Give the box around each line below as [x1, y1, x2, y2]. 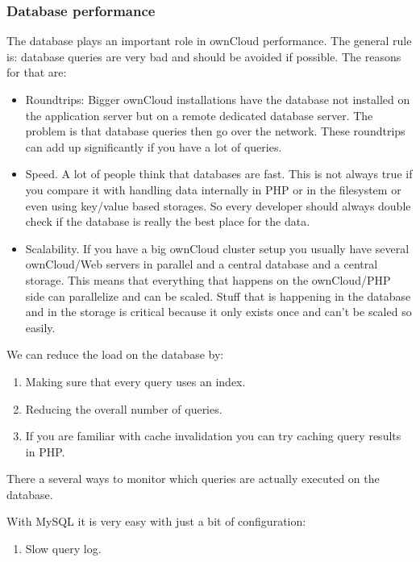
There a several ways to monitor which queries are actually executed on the [6, 470, 380, 487]
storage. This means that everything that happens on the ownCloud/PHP [25, 271, 391, 288]
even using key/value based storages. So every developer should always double [25, 197, 411, 214]
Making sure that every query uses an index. [25, 373, 246, 389]
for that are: [6, 64, 67, 81]
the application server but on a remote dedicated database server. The [25, 106, 373, 123]
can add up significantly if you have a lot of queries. [25, 138, 282, 155]
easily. [25, 318, 56, 335]
